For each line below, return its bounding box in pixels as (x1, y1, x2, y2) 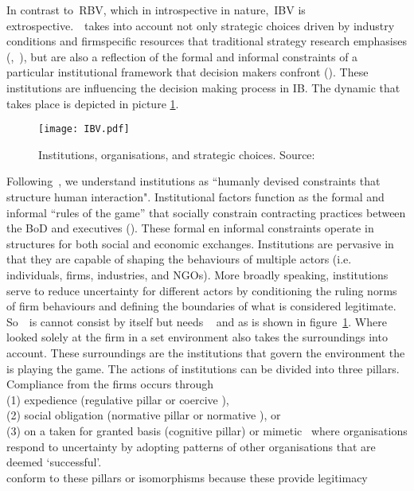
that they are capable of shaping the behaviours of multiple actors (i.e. (6, 251, 352, 267)
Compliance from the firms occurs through (6, 376, 214, 392)
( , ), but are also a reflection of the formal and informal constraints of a (6, 48, 358, 64)
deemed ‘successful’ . (6, 454, 102, 470)
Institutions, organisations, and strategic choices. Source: (38, 146, 315, 162)
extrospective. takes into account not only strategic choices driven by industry (6, 17, 395, 33)
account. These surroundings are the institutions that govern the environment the (6, 344, 405, 360)
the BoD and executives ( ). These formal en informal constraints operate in (6, 220, 374, 236)
